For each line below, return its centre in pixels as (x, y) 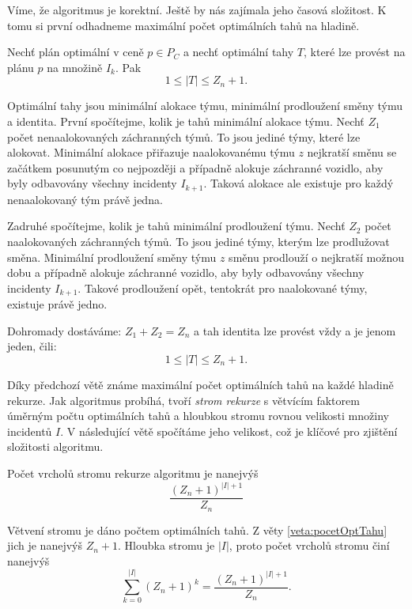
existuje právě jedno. (57, 304)
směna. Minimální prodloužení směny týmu (112, 257)
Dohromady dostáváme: (64, 330)
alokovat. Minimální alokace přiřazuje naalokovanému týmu (151, 152)
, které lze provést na (355, 52)
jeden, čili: (32, 346)
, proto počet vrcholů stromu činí (309, 545)
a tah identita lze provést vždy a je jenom (295, 330)
